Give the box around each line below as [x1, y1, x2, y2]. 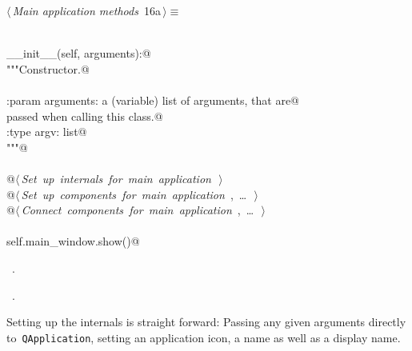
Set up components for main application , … [21, 185, 247, 202]
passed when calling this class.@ [6, 107, 163, 124]
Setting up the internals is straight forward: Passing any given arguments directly [6, 313, 406, 330]
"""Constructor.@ [6, 60, 90, 77]
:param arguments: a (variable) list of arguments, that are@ [6, 91, 299, 108]
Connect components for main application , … [21, 201, 254, 218]
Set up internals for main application [21, 170, 211, 186]
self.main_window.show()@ [6, 233, 140, 249]
